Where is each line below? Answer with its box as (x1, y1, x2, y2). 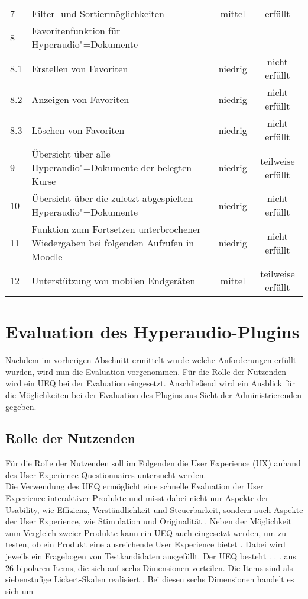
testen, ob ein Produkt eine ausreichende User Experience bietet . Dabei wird (5, 538, 286, 550)
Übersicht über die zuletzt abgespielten (31, 191, 193, 205)
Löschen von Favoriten (31, 123, 125, 137)
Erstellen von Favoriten (31, 61, 128, 75)
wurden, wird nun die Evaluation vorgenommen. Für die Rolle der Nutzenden (5, 365, 286, 377)
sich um (5, 584, 34, 597)
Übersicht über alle (31, 147, 111, 161)
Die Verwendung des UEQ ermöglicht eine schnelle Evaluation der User (5, 480, 264, 492)
